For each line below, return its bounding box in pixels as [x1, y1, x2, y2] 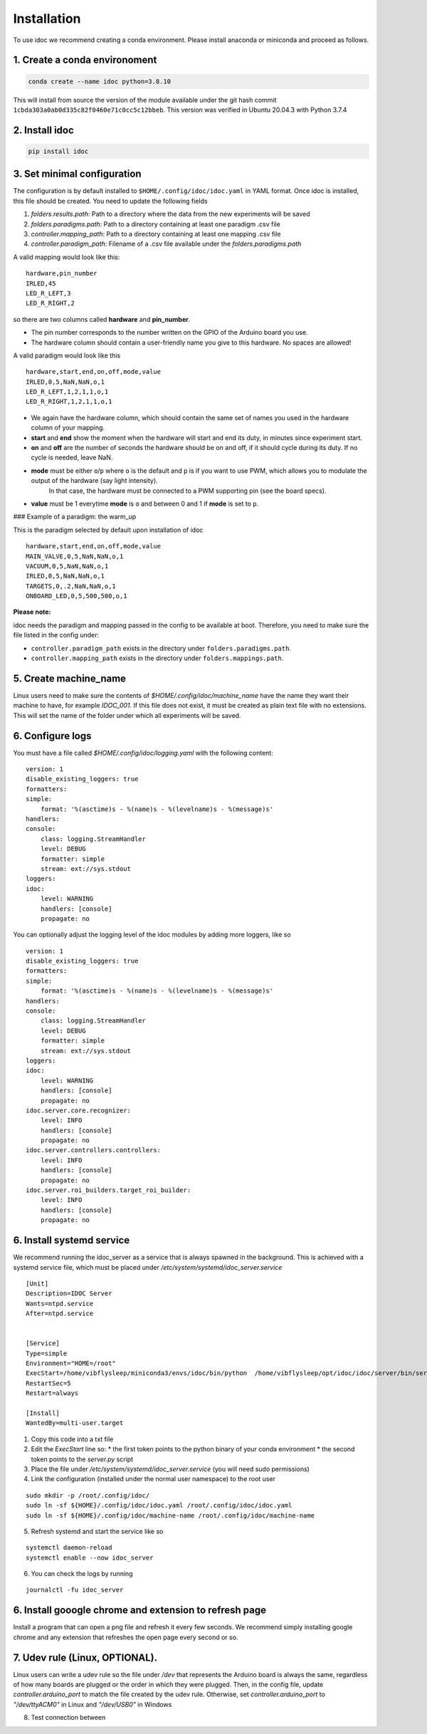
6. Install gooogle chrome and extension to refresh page [13, 1604, 267, 1617]
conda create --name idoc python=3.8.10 [28, 77, 171, 85]
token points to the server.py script [31, 1455, 134, 1463]
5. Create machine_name [13, 672, 127, 684]
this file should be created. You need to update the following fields [13, 197, 208, 205]
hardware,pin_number [26, 269, 97, 278]
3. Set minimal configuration [13, 168, 142, 180]
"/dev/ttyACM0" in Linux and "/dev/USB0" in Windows [13, 1700, 172, 1708]
